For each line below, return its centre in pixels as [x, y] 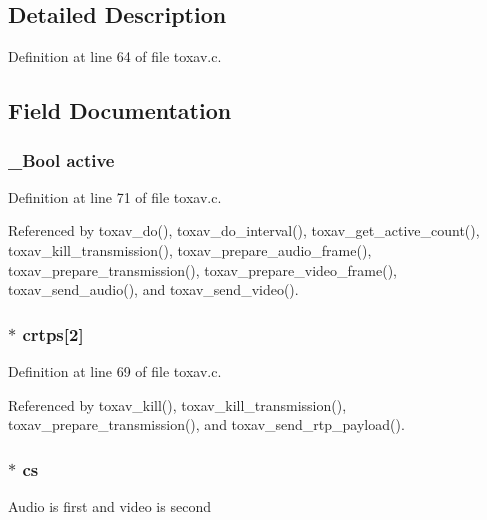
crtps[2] [53, 333]
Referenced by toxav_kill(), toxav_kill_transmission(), [177, 404]
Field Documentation [120, 110]
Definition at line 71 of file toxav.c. [115, 196]
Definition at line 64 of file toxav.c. [115, 56]
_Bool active [61, 159]
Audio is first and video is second [109, 505]
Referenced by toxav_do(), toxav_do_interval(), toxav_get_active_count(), [244, 230]
